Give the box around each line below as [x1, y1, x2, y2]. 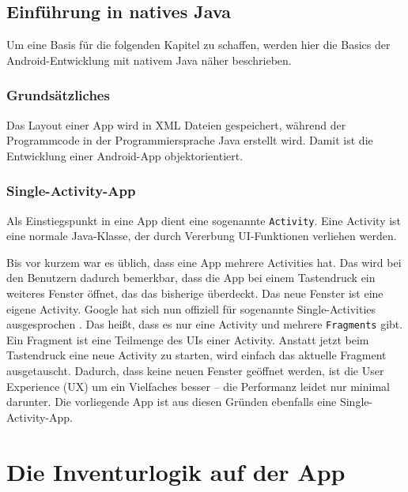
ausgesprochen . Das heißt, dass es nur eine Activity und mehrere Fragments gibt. [6, 316, 403, 332]
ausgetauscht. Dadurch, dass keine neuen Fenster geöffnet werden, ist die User [6, 362, 384, 379]
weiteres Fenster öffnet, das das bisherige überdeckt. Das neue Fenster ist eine [6, 285, 383, 302]
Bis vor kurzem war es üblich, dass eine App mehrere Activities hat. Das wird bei [6, 254, 402, 270]
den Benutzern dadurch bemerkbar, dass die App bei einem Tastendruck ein [6, 269, 376, 286]
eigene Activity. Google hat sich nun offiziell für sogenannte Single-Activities [6, 300, 376, 317]
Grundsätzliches [6, 85, 110, 105]
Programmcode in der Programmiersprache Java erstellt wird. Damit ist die [6, 132, 373, 148]
